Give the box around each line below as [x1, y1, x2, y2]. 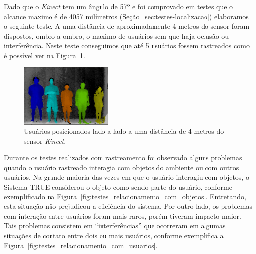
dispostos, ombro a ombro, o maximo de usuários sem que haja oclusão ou [4, 30, 229, 41]
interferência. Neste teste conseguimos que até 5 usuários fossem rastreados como [4, 40, 250, 51]
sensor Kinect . [24, 135, 66, 146]
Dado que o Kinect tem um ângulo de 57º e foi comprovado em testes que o [4, 1, 233, 11]
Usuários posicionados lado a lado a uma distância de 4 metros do [24, 126, 224, 136]
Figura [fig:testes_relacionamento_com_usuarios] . [4, 240, 158, 250]
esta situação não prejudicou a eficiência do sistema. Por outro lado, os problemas [4, 201, 252, 211]
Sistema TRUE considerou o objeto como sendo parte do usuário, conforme [4, 182, 232, 192]
